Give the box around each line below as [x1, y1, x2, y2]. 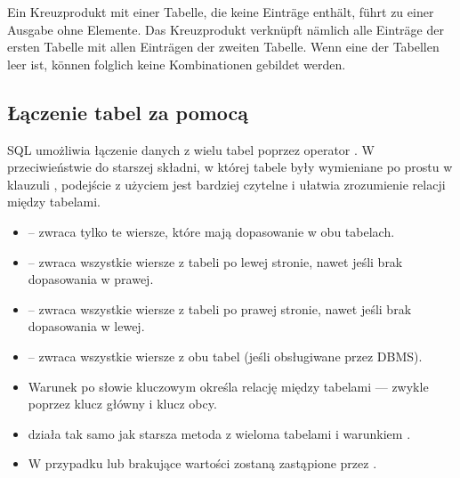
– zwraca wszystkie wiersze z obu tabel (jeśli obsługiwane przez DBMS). [28, 346, 423, 365]
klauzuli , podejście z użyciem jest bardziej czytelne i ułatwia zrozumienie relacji [7, 174, 446, 193]
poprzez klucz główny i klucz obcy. [28, 394, 217, 413]
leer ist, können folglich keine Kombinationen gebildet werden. [7, 54, 346, 73]
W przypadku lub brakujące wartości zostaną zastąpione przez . [28, 454, 377, 473]
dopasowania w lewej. [28, 317, 145, 336]
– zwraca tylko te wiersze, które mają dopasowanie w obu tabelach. [28, 222, 395, 240]
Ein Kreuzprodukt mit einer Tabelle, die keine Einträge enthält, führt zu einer [7, 3, 434, 20]
